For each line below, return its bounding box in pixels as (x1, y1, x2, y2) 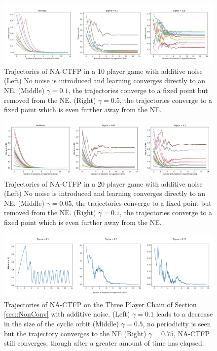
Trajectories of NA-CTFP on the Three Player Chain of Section (4, 299, 197, 309)
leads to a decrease (156, 309, 213, 319)
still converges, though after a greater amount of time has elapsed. (4, 338, 204, 348)
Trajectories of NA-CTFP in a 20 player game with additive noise (4, 178, 203, 189)
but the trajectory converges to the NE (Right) (4, 328, 146, 338)
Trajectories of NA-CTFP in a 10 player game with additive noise (4, 65, 203, 76)
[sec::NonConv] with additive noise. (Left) (4, 309, 130, 319)
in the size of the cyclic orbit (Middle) (4, 319, 119, 329)
